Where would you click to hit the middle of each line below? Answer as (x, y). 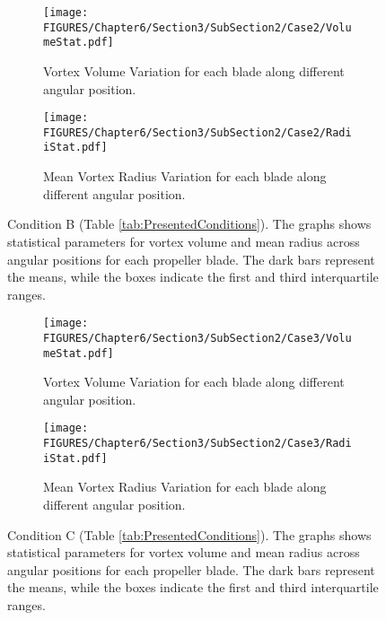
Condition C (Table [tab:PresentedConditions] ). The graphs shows (189, 534)
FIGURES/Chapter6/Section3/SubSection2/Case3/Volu (197, 338)
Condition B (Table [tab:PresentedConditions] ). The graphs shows (189, 224)
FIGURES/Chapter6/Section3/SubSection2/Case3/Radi (197, 444)
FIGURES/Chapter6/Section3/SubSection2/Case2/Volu (197, 27)
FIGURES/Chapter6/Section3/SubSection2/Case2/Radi (197, 132)
